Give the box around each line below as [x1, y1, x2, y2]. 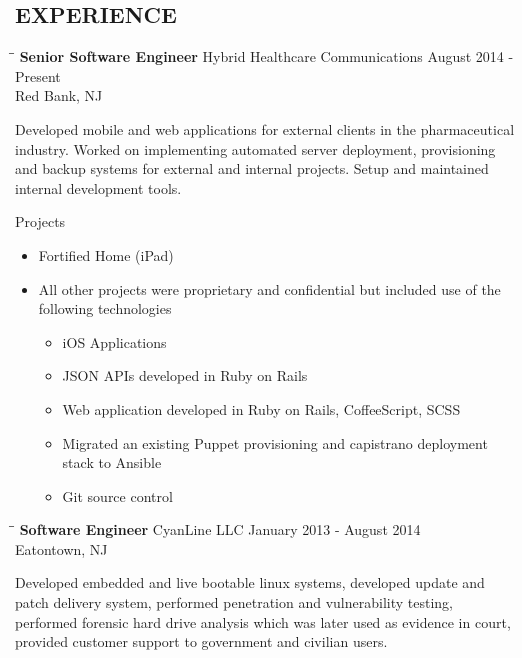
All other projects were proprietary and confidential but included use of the [38, 278, 501, 299]
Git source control [62, 485, 173, 506]
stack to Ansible [62, 452, 162, 473]
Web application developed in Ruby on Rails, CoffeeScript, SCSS [62, 398, 461, 419]
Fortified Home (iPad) [38, 244, 174, 265]
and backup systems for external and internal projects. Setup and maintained [15, 158, 489, 179]
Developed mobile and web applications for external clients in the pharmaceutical [15, 118, 515, 139]
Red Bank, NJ [15, 85, 103, 106]
